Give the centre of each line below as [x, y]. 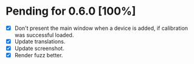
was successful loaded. [44, 35]
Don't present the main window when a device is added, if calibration [101, 28]
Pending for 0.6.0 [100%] [71, 11]
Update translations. [40, 41]
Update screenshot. [39, 48]
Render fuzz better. [39, 55]
